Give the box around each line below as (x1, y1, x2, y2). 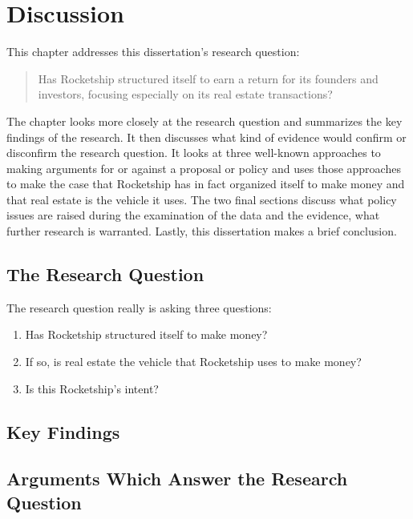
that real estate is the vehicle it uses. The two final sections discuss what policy (6, 191, 397, 207)
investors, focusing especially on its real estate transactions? (38, 86, 333, 103)
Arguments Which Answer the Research (6, 466, 348, 491)
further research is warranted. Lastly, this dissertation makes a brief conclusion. (6, 223, 397, 239)
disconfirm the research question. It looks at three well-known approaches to (6, 144, 381, 161)
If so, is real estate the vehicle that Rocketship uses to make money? (25, 353, 362, 370)
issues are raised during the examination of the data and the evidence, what (6, 207, 380, 223)
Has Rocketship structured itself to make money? (25, 326, 268, 343)
